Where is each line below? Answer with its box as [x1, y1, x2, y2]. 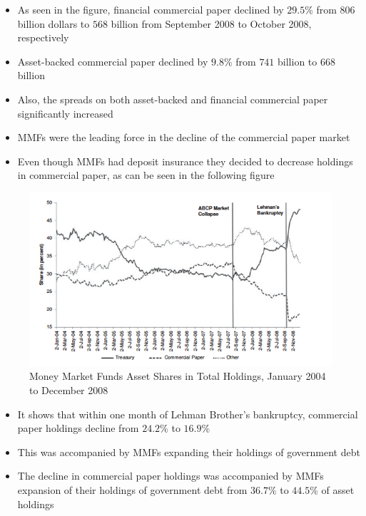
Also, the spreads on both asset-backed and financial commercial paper [17, 91, 328, 106]
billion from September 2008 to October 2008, [111, 16, 312, 31]
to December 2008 [29, 382, 108, 397]
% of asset [310, 482, 355, 497]
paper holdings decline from [17, 420, 139, 435]
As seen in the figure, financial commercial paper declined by [17, 2, 284, 16]
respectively [17, 30, 69, 45]
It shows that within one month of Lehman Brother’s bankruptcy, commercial [17, 406, 358, 421]
